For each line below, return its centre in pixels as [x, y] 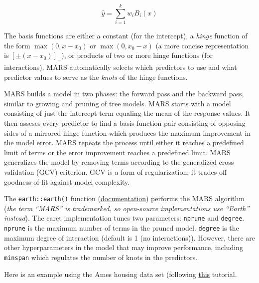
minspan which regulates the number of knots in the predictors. [101, 257]
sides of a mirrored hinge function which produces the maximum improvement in [128, 133]
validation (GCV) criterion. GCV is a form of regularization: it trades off [116, 172]
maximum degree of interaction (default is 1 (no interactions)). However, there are [129, 237]
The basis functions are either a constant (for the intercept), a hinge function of [126, 36]
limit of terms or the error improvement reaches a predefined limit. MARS [117, 152]
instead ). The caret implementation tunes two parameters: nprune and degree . [124, 218]
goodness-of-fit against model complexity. [67, 181]
